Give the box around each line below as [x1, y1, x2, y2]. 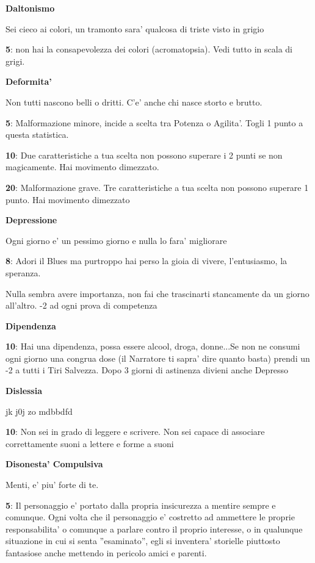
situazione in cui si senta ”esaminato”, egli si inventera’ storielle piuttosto [5, 534, 280, 547]
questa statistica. [5, 128, 69, 141]
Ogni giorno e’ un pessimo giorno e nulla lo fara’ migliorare [5, 234, 227, 246]
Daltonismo [5, 2, 55, 14]
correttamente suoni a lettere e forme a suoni [5, 437, 174, 450]
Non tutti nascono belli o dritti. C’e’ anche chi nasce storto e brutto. [5, 95, 262, 108]
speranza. [5, 266, 41, 279]
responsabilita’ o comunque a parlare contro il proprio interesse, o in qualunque [5, 522, 303, 535]
